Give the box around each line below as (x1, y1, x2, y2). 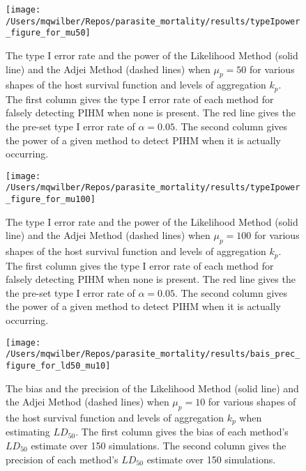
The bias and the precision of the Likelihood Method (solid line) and (6, 380, 299, 395)
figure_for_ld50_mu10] (6, 360, 111, 371)
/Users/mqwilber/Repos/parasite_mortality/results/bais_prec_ (6, 349, 300, 360)
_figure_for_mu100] (6, 194, 95, 205)
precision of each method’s (6, 451, 118, 466)
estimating (6, 424, 50, 439)
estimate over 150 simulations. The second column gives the (31, 438, 286, 452)
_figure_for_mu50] (6, 28, 91, 38)
